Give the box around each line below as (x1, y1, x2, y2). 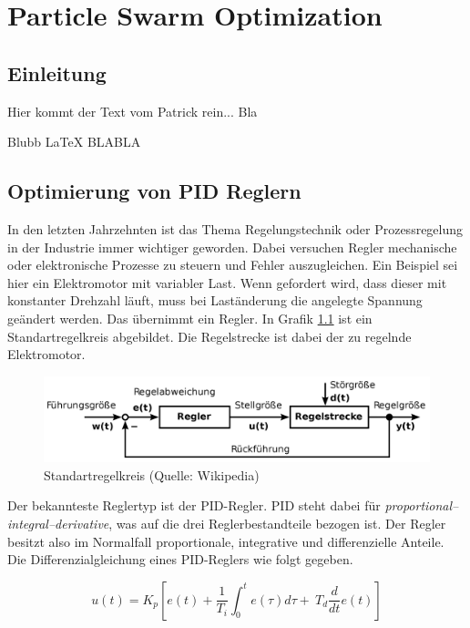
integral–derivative (7, 513, 109, 532)
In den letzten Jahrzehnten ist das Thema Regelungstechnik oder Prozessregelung (7, 219, 464, 238)
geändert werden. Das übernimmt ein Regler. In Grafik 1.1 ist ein (7, 308, 373, 327)
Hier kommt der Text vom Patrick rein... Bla (7, 101, 258, 120)
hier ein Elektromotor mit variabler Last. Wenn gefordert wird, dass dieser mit (7, 273, 447, 292)
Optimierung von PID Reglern (7, 177, 301, 205)
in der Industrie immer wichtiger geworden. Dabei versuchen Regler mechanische (7, 237, 457, 256)
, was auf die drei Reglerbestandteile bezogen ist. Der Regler (108, 513, 446, 532)
